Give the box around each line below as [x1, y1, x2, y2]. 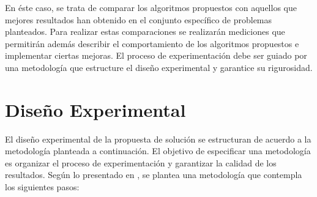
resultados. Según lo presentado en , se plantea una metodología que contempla [5, 168, 302, 181]
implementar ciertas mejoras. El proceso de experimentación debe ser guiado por [5, 49, 307, 62]
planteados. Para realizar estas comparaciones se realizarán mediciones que [5, 25, 285, 38]
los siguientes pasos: [5, 180, 80, 193]
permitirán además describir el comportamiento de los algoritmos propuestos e [5, 37, 299, 50]
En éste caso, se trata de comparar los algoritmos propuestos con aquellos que [5, 1, 297, 13]
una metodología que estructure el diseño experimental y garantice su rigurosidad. [5, 61, 313, 73]
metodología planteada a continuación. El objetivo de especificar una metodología [5, 144, 311, 157]
